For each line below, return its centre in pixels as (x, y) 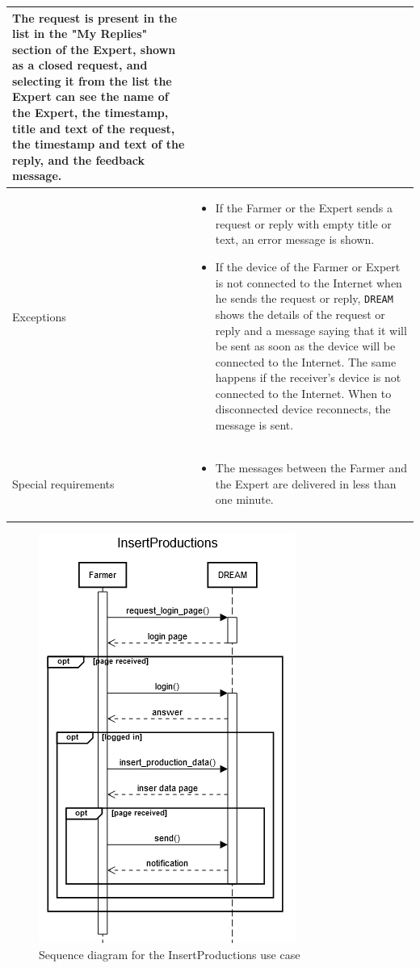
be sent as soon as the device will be (305, 346)
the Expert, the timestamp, (90, 113)
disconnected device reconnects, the (303, 409)
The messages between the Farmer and (311, 467)
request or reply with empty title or (303, 223)
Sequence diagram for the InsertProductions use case (170, 954)
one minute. (244, 499)
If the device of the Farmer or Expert (308, 267)
